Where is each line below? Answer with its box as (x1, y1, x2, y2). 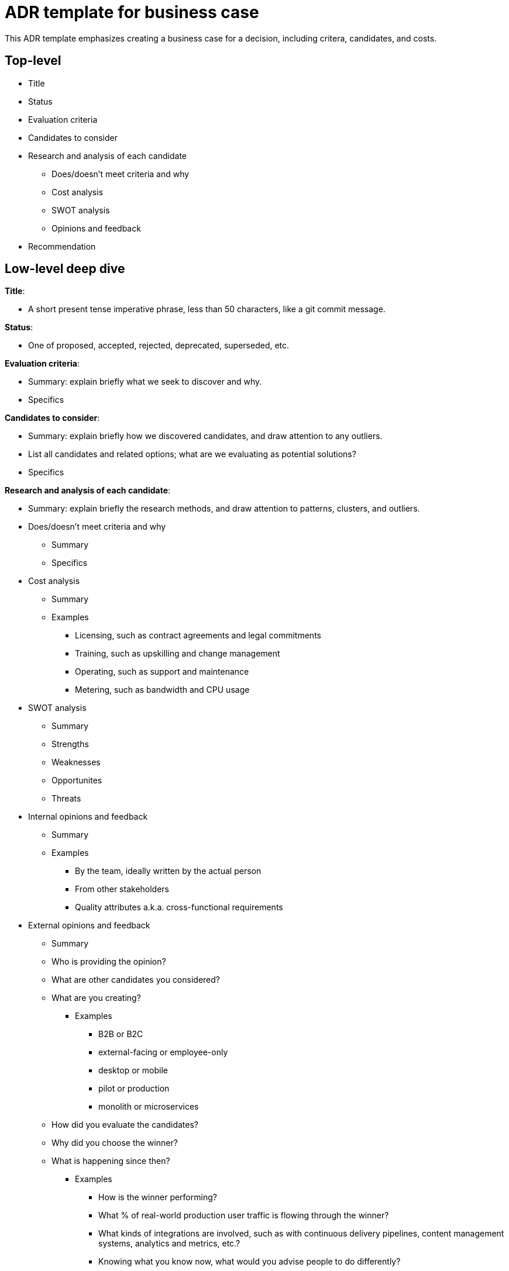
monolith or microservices (98, 1101, 199, 1112)
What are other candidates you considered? (51, 975, 220, 985)
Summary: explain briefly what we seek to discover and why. (28, 377, 262, 387)
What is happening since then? (51, 1156, 170, 1166)
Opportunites (51, 775, 102, 786)
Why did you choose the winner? (51, 1138, 178, 1148)
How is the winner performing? (98, 1192, 217, 1203)
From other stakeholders (75, 884, 169, 894)
